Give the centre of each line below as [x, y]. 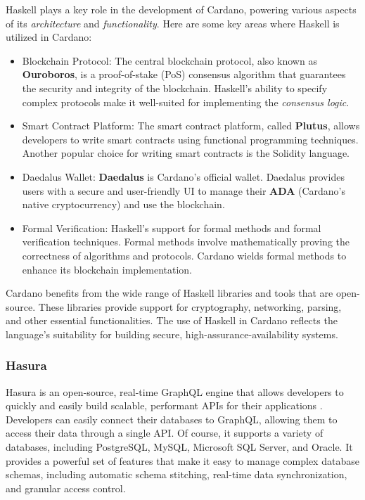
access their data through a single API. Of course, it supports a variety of [165, 433]
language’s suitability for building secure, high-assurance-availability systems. [172, 334]
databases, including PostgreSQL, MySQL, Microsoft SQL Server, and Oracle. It [179, 447]
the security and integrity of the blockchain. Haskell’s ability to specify [175, 88]
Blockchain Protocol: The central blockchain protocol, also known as [169, 60]
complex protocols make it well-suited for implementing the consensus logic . [186, 102]
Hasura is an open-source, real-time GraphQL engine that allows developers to [175, 391]
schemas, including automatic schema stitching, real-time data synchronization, [177, 474]
